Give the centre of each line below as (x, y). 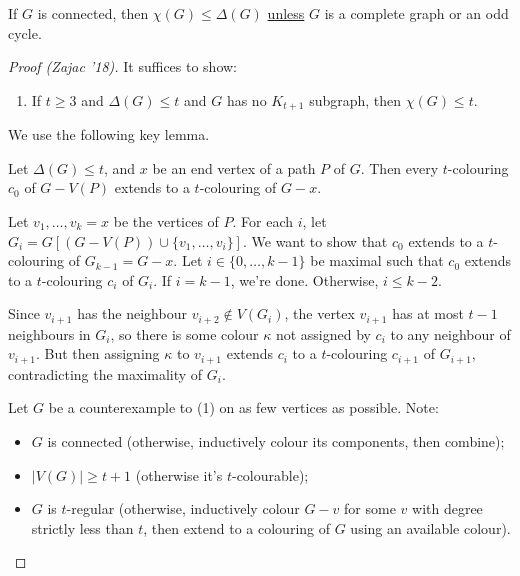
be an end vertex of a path (234, 167)
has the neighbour (132, 313)
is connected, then (93, 13)
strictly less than (82, 527)
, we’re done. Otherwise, (304, 279)
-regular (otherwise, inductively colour (183, 508)
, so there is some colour (184, 333)
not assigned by (323, 333)
